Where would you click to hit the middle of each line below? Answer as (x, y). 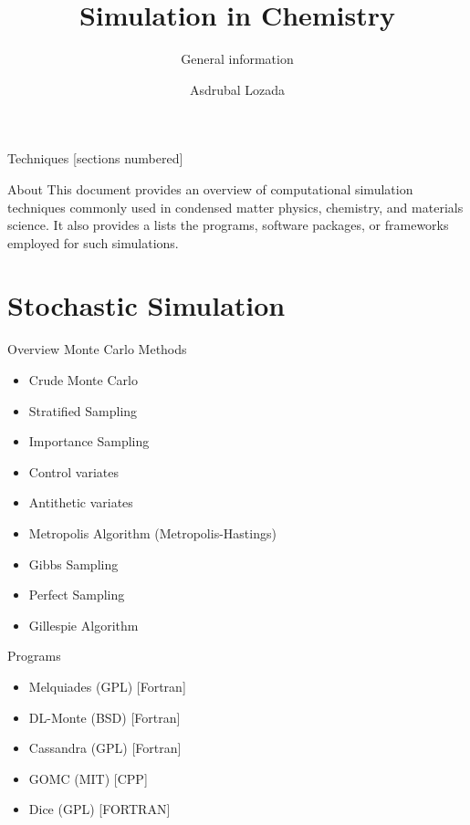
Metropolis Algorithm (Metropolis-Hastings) (152, 533)
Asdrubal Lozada (237, 89)
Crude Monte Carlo (83, 380)
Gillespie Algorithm (84, 625)
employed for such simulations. (93, 242)
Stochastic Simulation (146, 305)
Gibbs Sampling (73, 564)
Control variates (73, 471)
